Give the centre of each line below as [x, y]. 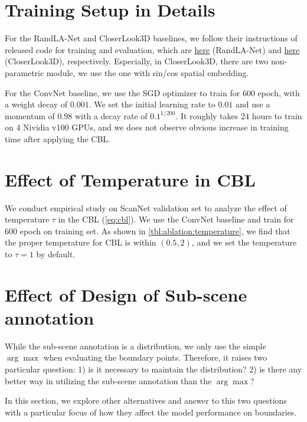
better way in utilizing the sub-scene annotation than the [108, 380]
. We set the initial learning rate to [152, 104]
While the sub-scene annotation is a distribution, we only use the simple [135, 346]
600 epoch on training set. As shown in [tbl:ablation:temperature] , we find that [148, 230]
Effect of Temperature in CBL [130, 179]
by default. [56, 253]
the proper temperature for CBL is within [81, 242]
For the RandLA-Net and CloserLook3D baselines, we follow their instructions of [151, 38]
